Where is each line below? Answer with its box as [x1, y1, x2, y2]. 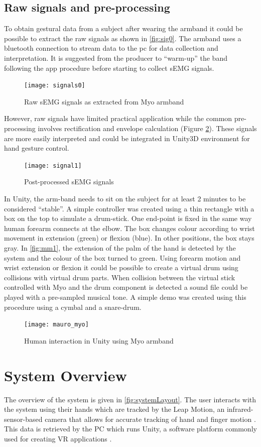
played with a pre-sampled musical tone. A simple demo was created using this [4, 291, 246, 302]
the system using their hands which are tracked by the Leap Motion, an [4, 404, 225, 414]
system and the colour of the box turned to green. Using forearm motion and [4, 252, 241, 263]
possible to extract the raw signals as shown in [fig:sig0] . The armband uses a [4, 33, 241, 43]
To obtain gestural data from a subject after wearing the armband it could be [4, 23, 243, 34]
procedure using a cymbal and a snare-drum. [4, 301, 142, 312]
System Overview [4, 365, 127, 385]
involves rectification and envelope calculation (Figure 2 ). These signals [38, 123, 257, 134]
